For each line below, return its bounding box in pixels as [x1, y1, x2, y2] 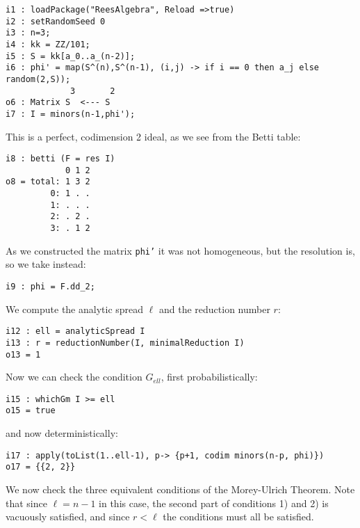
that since [6, 495, 47, 510]
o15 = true [6, 406, 56, 416]
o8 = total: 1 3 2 [6, 177, 90, 187]
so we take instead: [6, 257, 86, 271]
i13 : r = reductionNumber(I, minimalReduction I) [6, 337, 245, 348]
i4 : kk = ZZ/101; [6, 39, 90, 49]
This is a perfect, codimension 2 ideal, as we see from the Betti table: [6, 129, 301, 143]
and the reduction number [158, 301, 270, 316]
